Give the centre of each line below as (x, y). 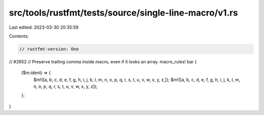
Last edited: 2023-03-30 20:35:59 (44, 27)
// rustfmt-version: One (49, 49)
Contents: (19, 36)
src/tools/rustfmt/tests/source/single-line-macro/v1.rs (123, 13)
